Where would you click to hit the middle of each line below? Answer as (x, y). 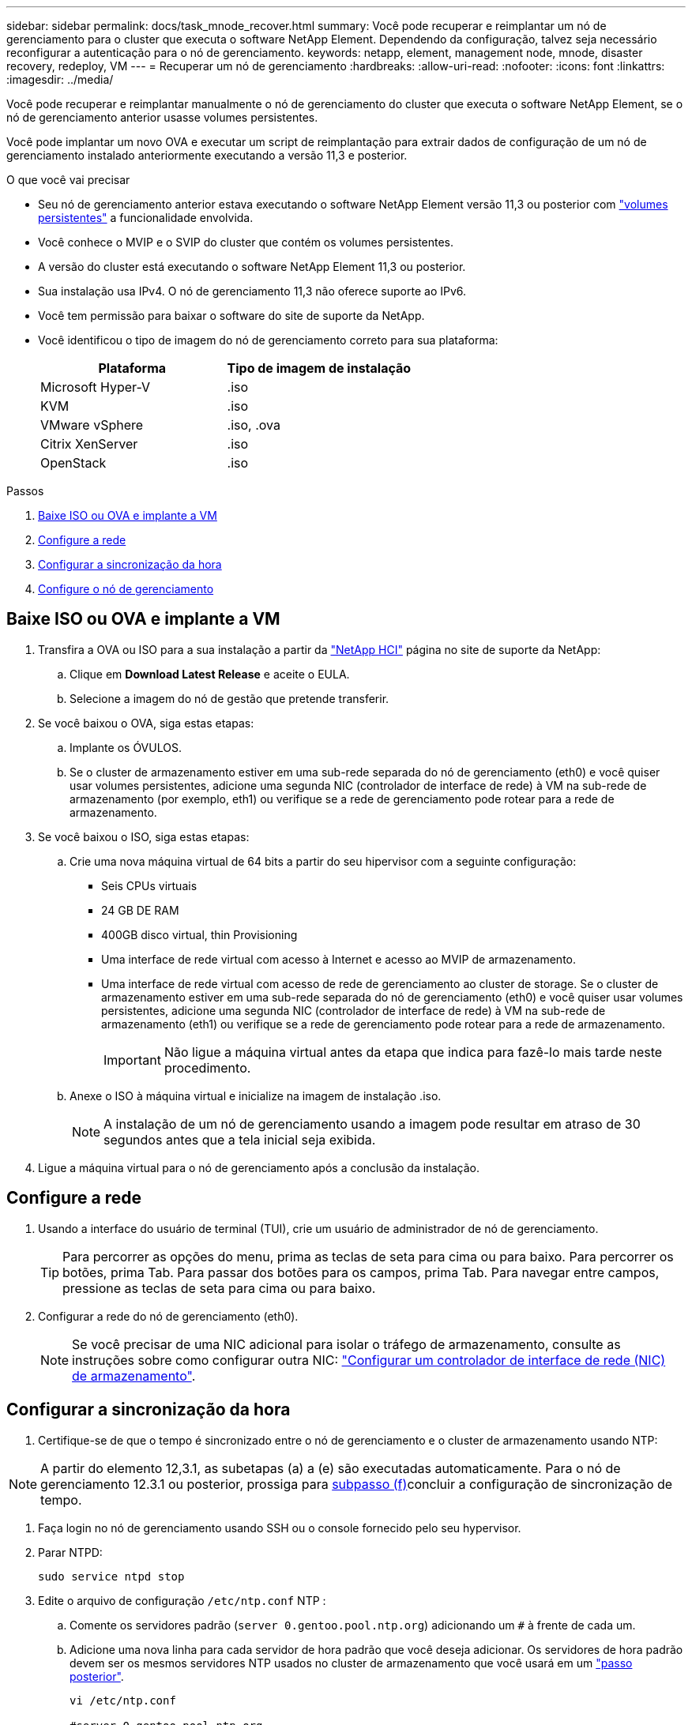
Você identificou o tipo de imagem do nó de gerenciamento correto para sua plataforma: (268, 340)
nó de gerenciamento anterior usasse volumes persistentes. (162, 117)
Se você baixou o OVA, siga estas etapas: (146, 723)
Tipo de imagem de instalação (319, 368)
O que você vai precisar (68, 180)
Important (132, 1060)
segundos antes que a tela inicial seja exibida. (240, 1139)
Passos (25, 491)
